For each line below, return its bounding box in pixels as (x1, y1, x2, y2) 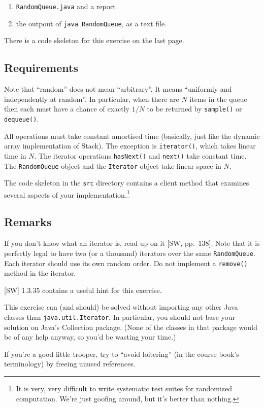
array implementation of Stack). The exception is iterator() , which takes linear (4, 140, 256, 151)
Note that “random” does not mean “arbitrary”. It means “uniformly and (4, 84, 232, 94)
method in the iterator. (4, 268, 76, 278)
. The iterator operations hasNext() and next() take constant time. (34, 150, 247, 161)
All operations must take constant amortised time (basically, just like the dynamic (4, 130, 260, 141)
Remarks (4, 214, 52, 230)
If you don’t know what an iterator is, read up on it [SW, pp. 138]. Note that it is (4, 238, 260, 248)
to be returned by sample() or (147, 103, 242, 114)
